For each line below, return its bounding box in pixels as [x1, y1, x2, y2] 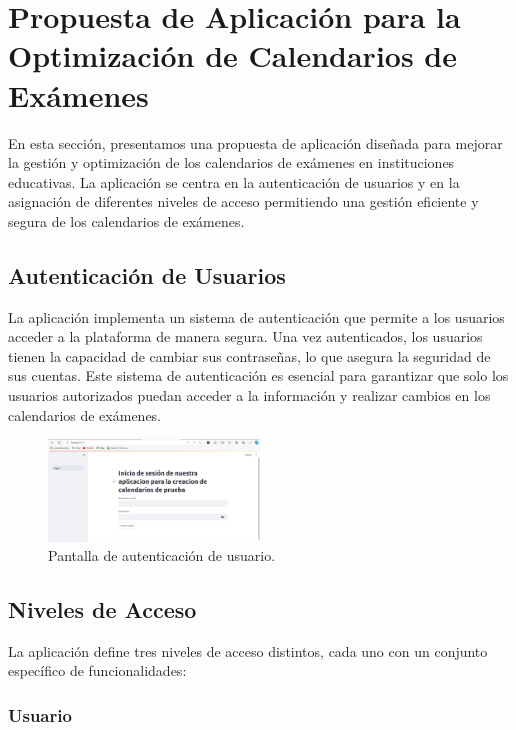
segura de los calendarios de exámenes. [8, 210, 245, 231]
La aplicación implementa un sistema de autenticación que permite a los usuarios [8, 306, 505, 327]
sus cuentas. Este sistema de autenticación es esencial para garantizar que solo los [8, 365, 509, 386]
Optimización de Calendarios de [8, 35, 458, 76]
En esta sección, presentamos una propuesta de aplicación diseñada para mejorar [8, 132, 503, 153]
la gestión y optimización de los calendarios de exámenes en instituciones [8, 152, 455, 173]
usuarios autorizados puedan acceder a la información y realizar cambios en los [8, 385, 491, 406]
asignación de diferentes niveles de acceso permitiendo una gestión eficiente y [8, 191, 479, 212]
